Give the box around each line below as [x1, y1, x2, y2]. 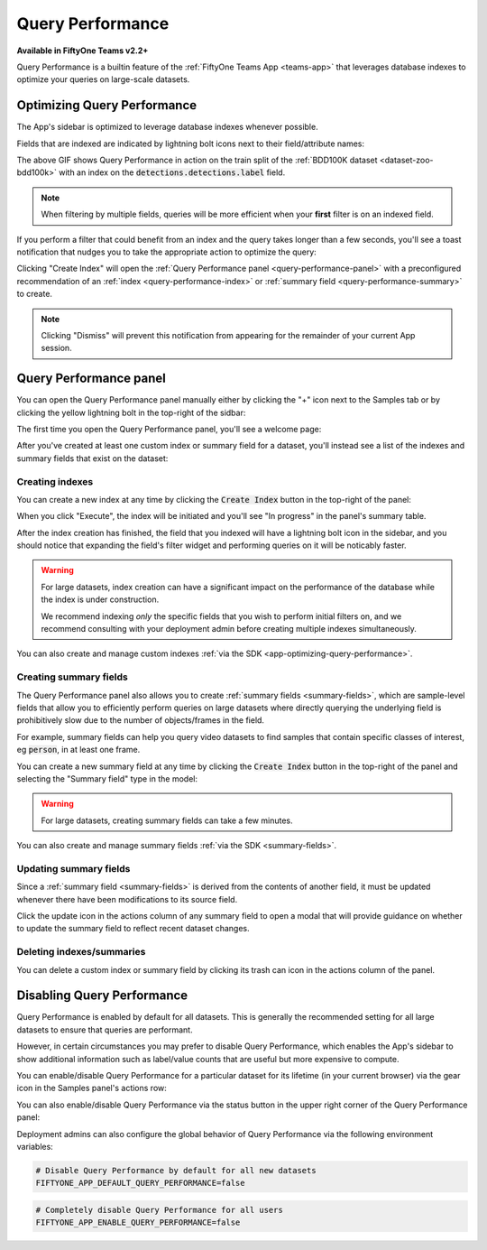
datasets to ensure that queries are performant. [16, 1024, 193, 1035]
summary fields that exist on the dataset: [16, 452, 169, 464]
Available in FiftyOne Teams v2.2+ [16, 45, 149, 56]
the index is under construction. [41, 594, 160, 605]
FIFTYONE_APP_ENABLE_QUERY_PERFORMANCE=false [35, 1218, 241, 1227]
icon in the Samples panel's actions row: [16, 1083, 167, 1094]
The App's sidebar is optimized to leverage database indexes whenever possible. [16, 122, 319, 133]
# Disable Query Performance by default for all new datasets [35, 1165, 317, 1175]
